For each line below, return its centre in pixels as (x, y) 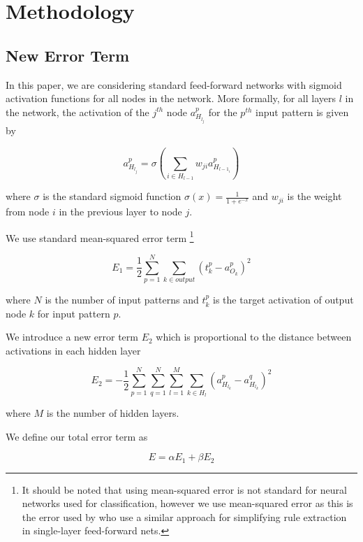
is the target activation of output (283, 300)
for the (223, 112)
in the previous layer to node (120, 212)
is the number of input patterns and (122, 300)
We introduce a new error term (72, 337)
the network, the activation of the (77, 112)
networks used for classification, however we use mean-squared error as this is (187, 503)
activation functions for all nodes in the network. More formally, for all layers (171, 98)
